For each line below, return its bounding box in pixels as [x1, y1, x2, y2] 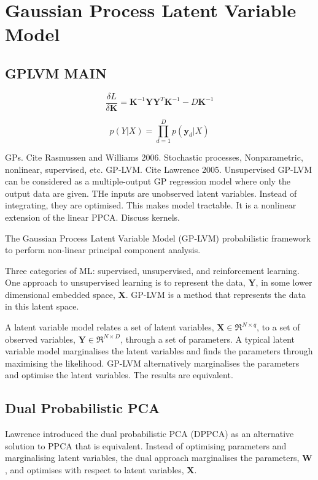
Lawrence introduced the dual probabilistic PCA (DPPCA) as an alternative [5, 427, 294, 440]
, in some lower [255, 276, 312, 289]
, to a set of [257, 321, 300, 333]
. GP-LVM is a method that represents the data [125, 288, 306, 300]
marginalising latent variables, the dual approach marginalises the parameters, [5, 451, 300, 464]
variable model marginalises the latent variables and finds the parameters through [5, 345, 313, 357]
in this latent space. [5, 300, 79, 313]
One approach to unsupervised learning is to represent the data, [5, 276, 246, 289]
